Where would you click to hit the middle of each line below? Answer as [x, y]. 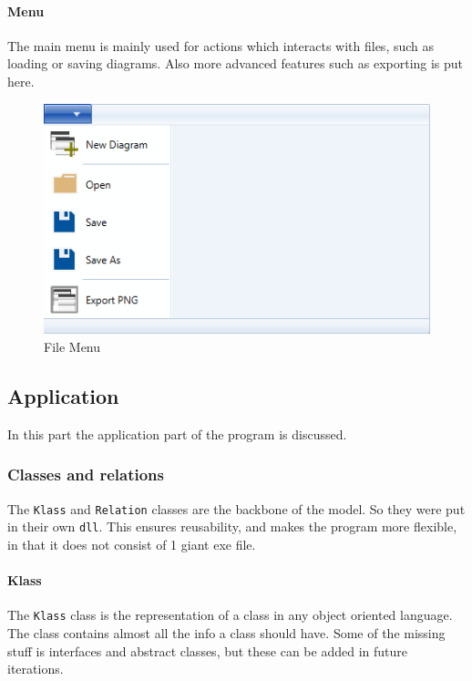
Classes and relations [86, 475]
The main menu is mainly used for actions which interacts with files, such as [221, 45]
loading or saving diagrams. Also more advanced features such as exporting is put [236, 63]
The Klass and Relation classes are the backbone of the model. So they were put [236, 508]
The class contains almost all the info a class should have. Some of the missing [226, 633]
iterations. [36, 669]
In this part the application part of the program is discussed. [177, 433]
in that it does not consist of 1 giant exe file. [132, 544]
